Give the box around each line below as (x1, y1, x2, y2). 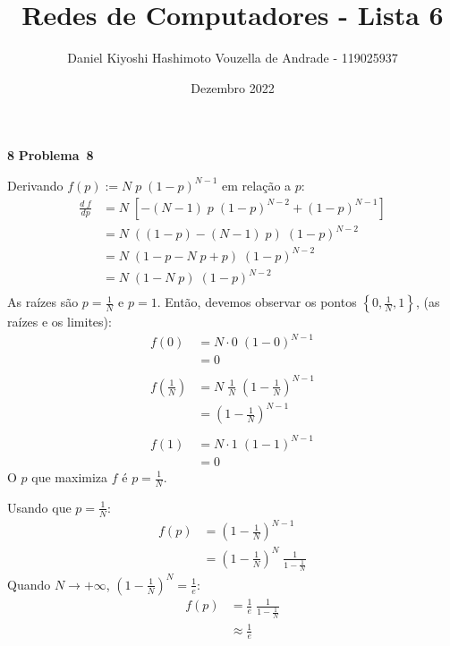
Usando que (7, 497, 72, 516)
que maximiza (31, 468, 108, 486)
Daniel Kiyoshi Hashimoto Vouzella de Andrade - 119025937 (67, 48, 398, 67)
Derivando (7, 175, 64, 194)
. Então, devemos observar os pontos (157, 293, 357, 311)
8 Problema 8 (7, 146, 94, 165)
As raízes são (7, 293, 79, 311)
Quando (7, 574, 51, 593)
